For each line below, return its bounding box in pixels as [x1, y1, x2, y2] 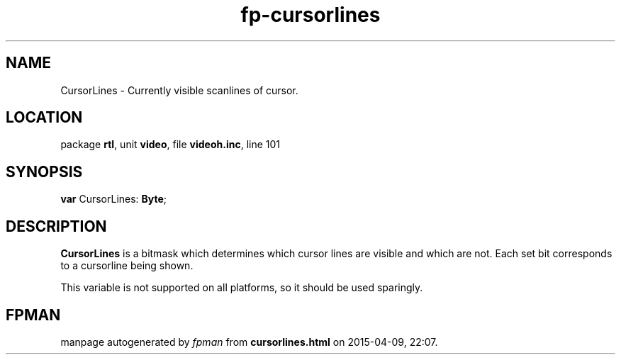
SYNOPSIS [6, 162, 83, 181]
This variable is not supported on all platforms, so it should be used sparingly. [60, 281, 423, 294]
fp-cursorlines [240, 3, 381, 27]
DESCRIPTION [6, 217, 107, 235]
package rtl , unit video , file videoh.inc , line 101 [60, 138, 280, 151]
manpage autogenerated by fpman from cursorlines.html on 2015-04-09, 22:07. [60, 335, 438, 348]
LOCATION [6, 108, 83, 127]
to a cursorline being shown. [60, 259, 194, 272]
